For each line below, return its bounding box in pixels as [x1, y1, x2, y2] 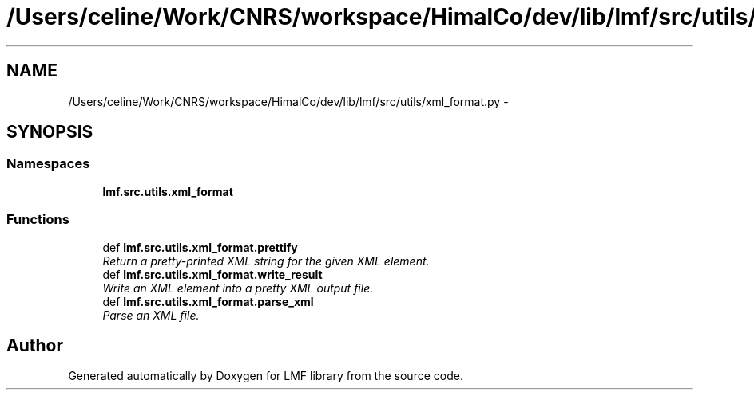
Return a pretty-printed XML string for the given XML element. [102, 253, 430, 268]
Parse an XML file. [102, 308, 200, 322]
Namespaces [6, 155, 90, 172]
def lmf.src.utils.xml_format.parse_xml [102, 294, 314, 308]
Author [6, 335, 63, 355]
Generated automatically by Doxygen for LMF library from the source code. [68, 369, 463, 383]
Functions [6, 211, 69, 228]
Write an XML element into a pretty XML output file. [102, 280, 374, 295]
